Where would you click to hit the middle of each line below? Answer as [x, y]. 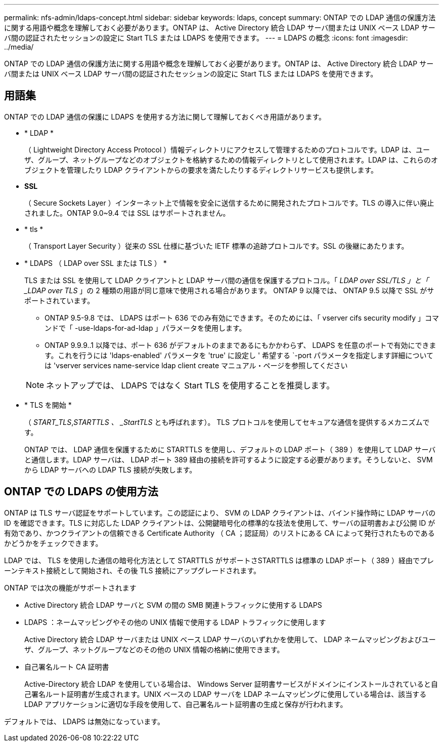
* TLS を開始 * [48, 405]
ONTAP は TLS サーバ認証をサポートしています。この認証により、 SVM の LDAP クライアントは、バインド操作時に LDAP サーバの [220, 513]
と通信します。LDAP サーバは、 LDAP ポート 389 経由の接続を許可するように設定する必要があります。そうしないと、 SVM [229, 459]
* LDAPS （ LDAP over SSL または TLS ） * [96, 263]
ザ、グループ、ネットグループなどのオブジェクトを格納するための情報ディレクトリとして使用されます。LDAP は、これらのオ [231, 160]
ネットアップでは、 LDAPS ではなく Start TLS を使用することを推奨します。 [190, 385]
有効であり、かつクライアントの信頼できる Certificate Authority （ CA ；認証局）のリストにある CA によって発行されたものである [219, 533]
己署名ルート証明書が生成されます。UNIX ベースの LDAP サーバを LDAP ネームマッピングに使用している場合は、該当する [226, 694]
